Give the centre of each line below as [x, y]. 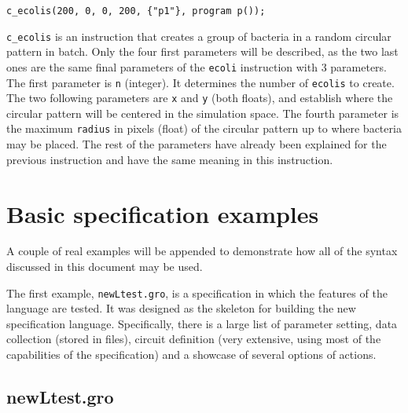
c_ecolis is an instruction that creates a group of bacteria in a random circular [199, 36]
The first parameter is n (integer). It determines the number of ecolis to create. [200, 82]
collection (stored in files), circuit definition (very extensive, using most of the [194, 339]
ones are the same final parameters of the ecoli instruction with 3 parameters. [197, 66]
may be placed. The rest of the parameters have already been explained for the [197, 144]
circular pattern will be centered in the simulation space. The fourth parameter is [203, 113]
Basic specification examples [163, 213]
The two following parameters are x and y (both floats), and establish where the [200, 98]
